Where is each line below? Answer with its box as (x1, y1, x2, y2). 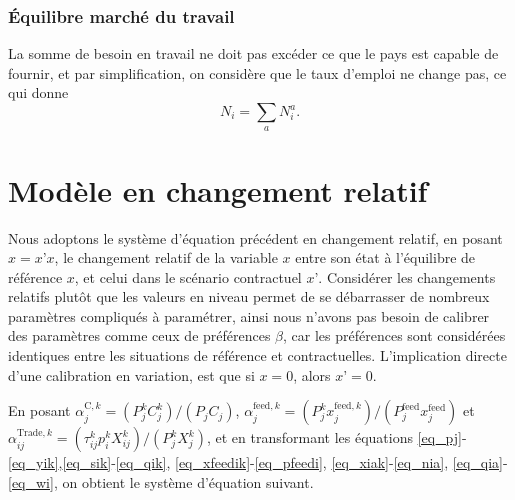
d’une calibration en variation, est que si (8, 364, 255, 385)
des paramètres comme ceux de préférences (8, 325, 271, 346)
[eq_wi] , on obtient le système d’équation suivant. (8, 471, 314, 492)
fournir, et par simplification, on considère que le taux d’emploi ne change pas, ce (8, 62, 507, 83)
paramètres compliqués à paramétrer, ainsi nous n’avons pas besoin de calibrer (8, 305, 490, 326)
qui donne (8, 82, 69, 103)
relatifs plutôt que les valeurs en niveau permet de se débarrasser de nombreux (8, 286, 490, 307)
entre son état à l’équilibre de (295, 247, 476, 268)
